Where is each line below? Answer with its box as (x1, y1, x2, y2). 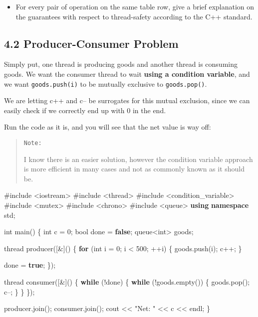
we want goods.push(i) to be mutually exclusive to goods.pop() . (4, 78, 207, 89)
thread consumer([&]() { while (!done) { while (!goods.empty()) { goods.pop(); (4, 277, 250, 287)
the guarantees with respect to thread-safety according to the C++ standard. (15, 11, 253, 21)
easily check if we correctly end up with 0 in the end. (4, 105, 166, 115)
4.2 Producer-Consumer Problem (4, 35, 179, 51)
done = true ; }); (4, 260, 56, 270)
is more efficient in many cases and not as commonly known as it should (23, 163, 245, 174)
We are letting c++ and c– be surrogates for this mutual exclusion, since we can (4, 95, 250, 106)
